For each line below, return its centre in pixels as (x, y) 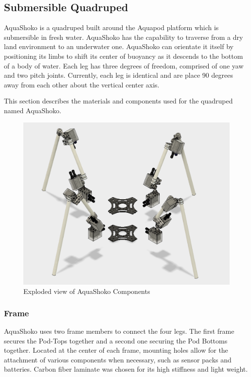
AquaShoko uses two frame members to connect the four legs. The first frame (119, 331)
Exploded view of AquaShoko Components (87, 291)
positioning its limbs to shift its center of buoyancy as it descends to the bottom (124, 56)
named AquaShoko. (33, 110)
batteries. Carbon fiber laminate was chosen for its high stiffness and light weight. (126, 369)
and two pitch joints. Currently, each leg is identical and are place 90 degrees (118, 75)
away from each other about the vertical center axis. (82, 84)
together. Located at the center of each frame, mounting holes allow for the (116, 350)
